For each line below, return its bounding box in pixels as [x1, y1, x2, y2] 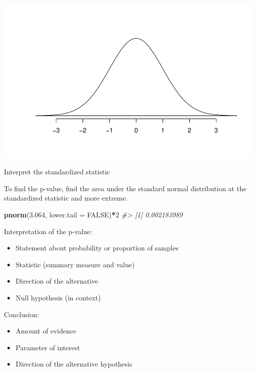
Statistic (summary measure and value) [15, 259, 135, 269]
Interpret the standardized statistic [4, 166, 110, 177]
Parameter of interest [15, 342, 80, 352]
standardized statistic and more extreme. [4, 193, 128, 203]
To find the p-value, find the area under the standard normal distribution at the [4, 183, 247, 193]
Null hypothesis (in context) [15, 292, 101, 303]
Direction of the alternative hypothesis [15, 359, 132, 369]
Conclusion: [4, 309, 39, 319]
